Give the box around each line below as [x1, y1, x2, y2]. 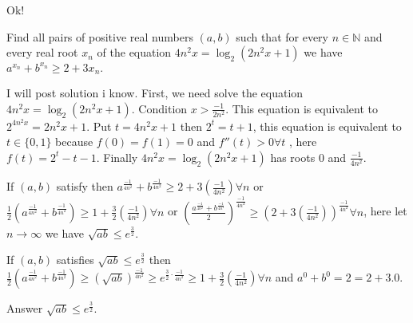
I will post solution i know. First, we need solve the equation [6, 85, 304, 101]
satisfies [56, 251, 94, 268]
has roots [270, 148, 316, 165]
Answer [6, 300, 43, 317]
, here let [363, 203, 407, 219]
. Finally [96, 148, 138, 165]
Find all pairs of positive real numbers [6, 28, 193, 45]
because [55, 133, 93, 150]
